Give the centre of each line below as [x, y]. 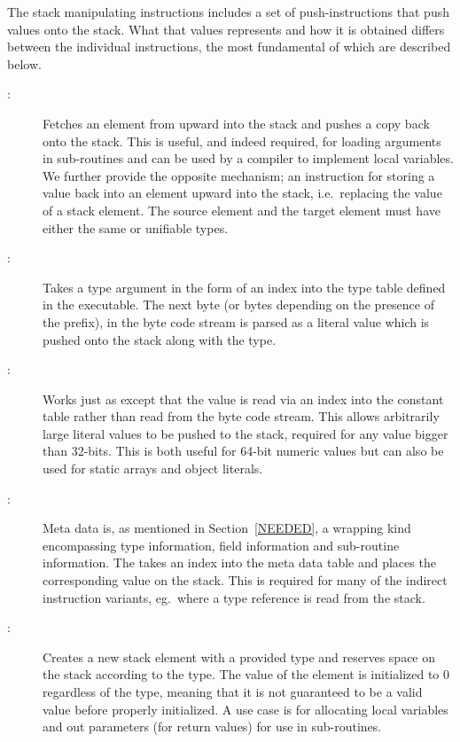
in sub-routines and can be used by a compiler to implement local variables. [248, 158]
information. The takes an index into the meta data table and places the [239, 562]
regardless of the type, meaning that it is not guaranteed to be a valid [233, 691]
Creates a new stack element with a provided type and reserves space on [239, 656]
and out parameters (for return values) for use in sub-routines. [212, 726]
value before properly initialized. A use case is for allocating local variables [246, 709]
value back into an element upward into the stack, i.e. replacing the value [242, 193]
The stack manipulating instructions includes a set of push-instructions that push [228, 12]
